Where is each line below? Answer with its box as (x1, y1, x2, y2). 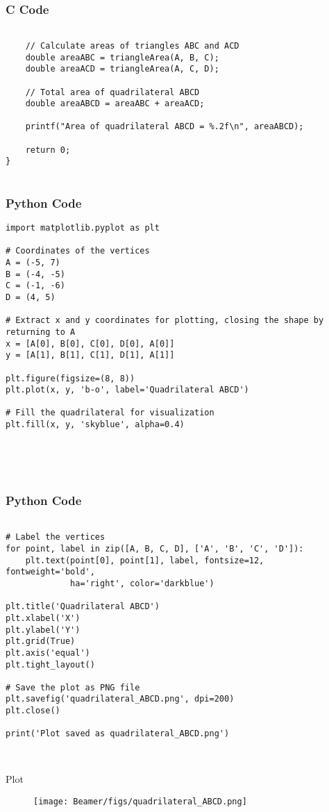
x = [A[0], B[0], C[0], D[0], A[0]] (6, 338, 175, 349)
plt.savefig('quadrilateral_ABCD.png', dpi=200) (6, 694, 235, 704)
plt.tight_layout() (6, 659, 95, 670)
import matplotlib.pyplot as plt (6, 222, 160, 233)
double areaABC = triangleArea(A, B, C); (25, 52, 219, 63)
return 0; (25, 144, 71, 155)
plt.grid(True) (6, 636, 76, 647)
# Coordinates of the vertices (6, 246, 150, 256)
